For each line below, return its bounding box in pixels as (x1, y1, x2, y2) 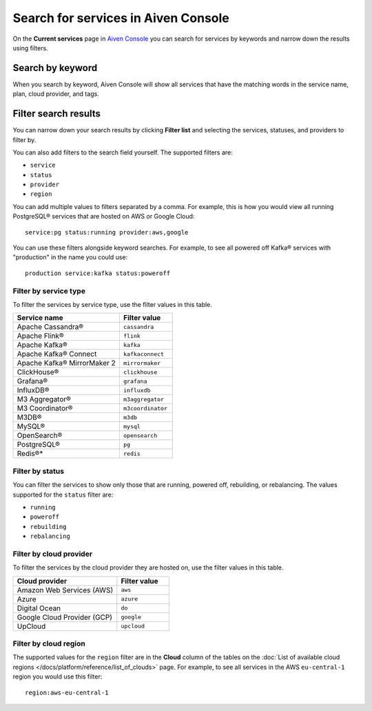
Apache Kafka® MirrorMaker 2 (17, 359, 116, 368)
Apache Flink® (17, 331, 65, 341)
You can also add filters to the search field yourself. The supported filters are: (12, 148, 234, 157)
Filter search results (12, 108, 101, 120)
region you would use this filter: (12, 672, 103, 681)
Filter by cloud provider (12, 549, 93, 559)
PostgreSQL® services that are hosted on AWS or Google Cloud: (12, 212, 195, 221)
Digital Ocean (17, 603, 61, 613)
